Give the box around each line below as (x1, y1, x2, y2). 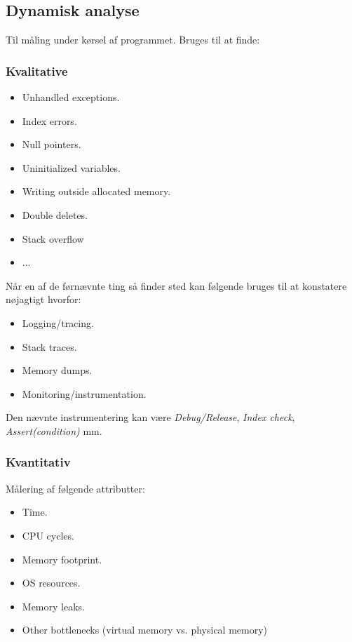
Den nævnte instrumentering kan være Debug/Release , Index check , (6, 410, 295, 424)
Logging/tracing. (22, 315, 94, 330)
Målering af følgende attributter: (6, 481, 145, 495)
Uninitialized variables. (22, 160, 121, 175)
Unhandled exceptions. (22, 90, 120, 105)
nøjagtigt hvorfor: (6, 292, 81, 307)
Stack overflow (22, 231, 84, 246)
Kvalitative (6, 62, 68, 79)
